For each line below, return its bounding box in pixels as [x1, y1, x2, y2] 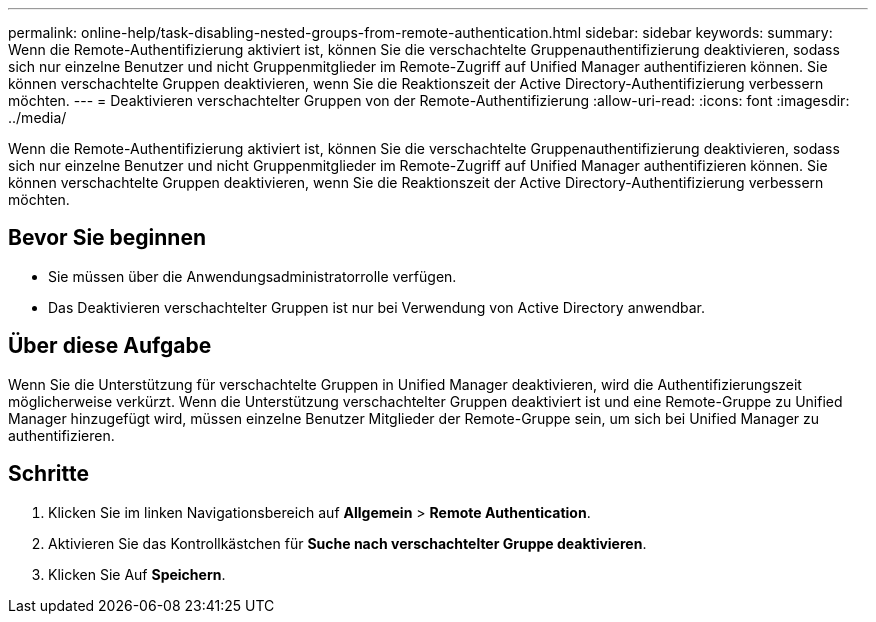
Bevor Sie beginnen [8, 225, 207, 251]
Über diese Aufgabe [8, 333, 212, 359]
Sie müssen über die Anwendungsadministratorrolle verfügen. [48, 267, 457, 285]
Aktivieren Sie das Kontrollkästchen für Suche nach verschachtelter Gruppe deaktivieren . [48, 534, 647, 552]
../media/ [8, 109, 67, 126]
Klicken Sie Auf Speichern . [48, 565, 226, 583]
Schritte [8, 461, 89, 487]
